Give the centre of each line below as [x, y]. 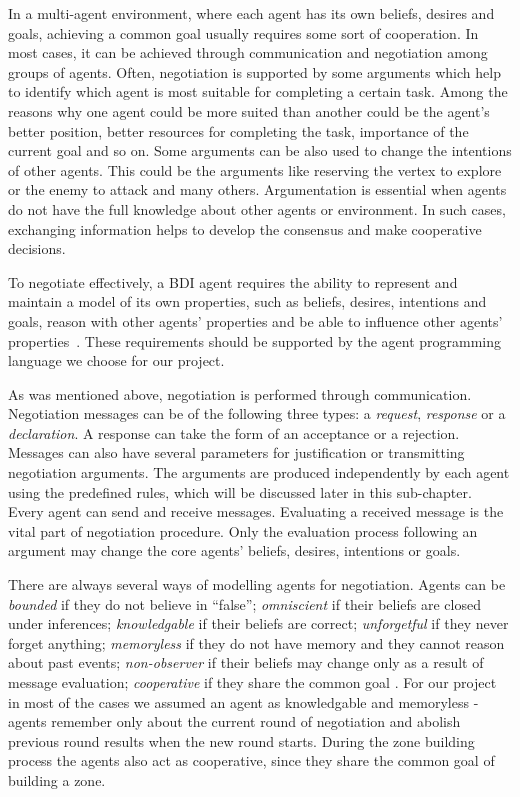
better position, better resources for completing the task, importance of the [238, 130]
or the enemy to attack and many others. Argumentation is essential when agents [257, 189]
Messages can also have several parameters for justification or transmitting [236, 452]
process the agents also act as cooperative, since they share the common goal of [251, 760]
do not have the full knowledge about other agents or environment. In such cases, [257, 208]
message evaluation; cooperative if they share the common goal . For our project [252, 682]
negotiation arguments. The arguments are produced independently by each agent [259, 472]
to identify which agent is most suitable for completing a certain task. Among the [258, 91]
